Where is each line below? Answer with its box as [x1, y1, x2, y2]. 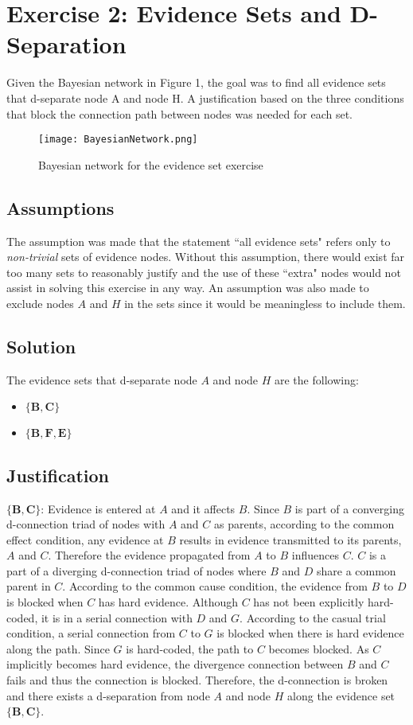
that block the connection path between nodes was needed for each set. [6, 105, 353, 122]
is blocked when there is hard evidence [216, 625, 404, 641]
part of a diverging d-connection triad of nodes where [6, 562, 267, 579]
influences [291, 547, 339, 563]
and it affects [171, 500, 236, 516]
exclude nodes [6, 294, 74, 311]
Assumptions [6, 195, 115, 220]
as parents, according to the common [214, 516, 395, 532]
